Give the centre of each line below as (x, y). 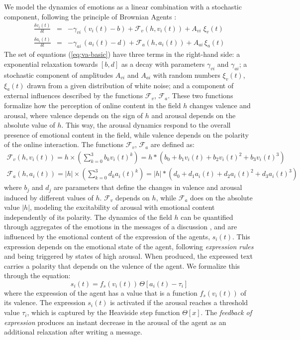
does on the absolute (221, 197)
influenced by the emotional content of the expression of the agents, (107, 236)
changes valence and (220, 105)
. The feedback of (226, 312)
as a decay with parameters (163, 64)
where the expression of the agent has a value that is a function (101, 292)
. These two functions (200, 95)
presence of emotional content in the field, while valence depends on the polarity (126, 134)
